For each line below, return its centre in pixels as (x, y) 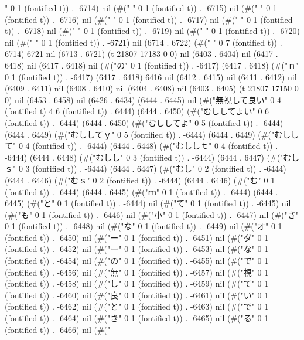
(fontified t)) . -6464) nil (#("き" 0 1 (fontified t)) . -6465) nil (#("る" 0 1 (137, 318)
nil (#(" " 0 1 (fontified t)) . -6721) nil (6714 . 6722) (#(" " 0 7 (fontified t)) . (144, 42)
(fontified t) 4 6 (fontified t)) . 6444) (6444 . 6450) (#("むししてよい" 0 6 (137, 111)
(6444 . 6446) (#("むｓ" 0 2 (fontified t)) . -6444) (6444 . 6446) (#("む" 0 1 (140, 180)
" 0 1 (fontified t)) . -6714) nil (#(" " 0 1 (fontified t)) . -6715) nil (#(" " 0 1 (141, 8)
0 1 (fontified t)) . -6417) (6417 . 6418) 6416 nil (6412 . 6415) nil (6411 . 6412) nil (151, 76)
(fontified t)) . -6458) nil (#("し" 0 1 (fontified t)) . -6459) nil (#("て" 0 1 (137, 283)
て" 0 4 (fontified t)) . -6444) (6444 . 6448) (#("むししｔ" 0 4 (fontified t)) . (141, 146)
